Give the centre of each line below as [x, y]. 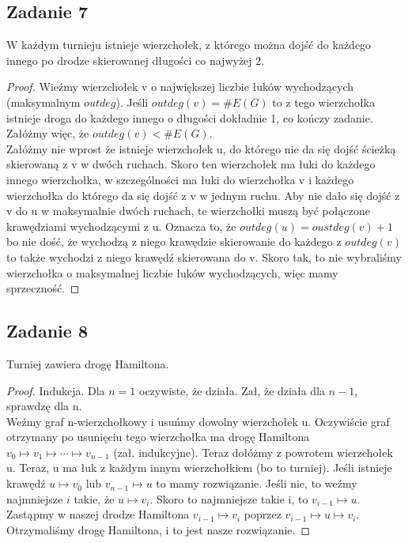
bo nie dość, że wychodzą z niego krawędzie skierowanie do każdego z [174, 241]
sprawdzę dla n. [44, 406]
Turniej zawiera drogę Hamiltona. [88, 363]
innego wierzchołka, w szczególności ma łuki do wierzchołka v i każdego [180, 179]
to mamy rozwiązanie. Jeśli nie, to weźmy [257, 483]
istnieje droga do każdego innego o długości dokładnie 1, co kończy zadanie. [190, 117]
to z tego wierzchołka [324, 102]
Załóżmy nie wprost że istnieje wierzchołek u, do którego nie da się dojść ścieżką [201, 148]
